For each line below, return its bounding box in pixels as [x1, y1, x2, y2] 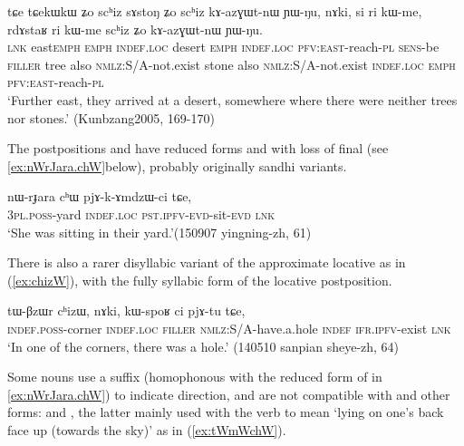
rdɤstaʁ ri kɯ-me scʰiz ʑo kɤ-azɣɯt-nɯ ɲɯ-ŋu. [7, 19, 263, 38]
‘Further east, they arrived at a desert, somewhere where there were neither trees [7, 90, 458, 109]
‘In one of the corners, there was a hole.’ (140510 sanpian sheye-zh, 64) [7, 336, 400, 355]
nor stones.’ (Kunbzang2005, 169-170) [7, 108, 215, 127]
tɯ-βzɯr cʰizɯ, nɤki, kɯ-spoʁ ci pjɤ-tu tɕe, [7, 301, 246, 320]
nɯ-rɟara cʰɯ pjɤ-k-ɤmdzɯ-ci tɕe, [7, 187, 192, 206]
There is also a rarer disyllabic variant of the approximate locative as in [7, 253, 406, 272]
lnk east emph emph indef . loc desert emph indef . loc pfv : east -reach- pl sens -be [7, 37, 440, 56]
